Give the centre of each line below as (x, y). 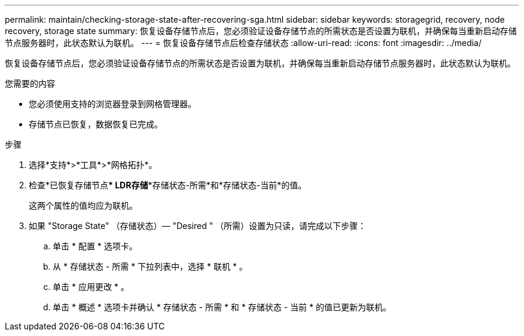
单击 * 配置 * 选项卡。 (95, 246)
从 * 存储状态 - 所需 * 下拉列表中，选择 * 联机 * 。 (150, 266)
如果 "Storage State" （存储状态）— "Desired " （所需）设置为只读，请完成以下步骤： (198, 226)
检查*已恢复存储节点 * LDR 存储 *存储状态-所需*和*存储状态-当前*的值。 (168, 185)
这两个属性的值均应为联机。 (83, 205)
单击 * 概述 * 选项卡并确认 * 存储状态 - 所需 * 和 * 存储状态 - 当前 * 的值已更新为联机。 (222, 307)
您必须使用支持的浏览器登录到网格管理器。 (112, 104)
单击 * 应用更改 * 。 (91, 287)
